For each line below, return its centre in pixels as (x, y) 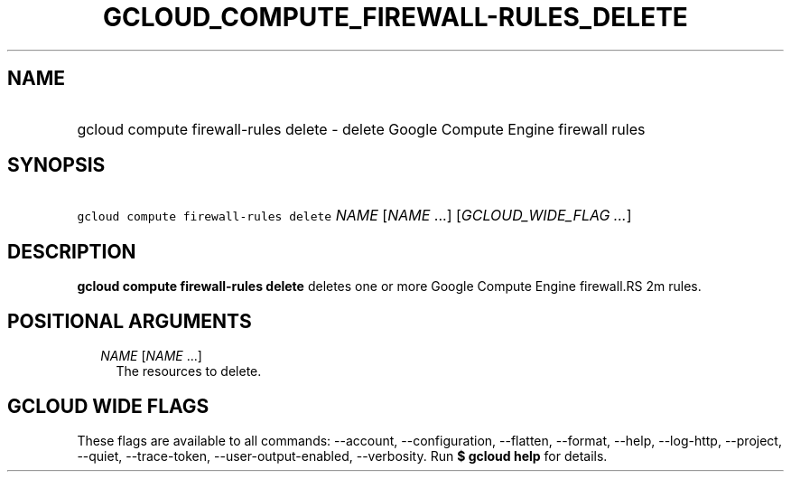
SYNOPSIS (56, 165)
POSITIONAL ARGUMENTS (130, 321)
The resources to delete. (189, 371)
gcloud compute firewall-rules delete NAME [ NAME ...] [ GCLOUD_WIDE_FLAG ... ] (354, 216)
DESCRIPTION (72, 251)
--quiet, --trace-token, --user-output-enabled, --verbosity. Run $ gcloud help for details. (342, 456)
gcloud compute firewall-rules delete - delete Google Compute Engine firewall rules (361, 129)
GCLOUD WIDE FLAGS (108, 406)
